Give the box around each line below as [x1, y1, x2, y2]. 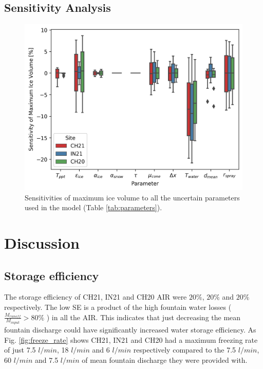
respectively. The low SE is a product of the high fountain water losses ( [4, 302, 232, 312]
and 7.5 [35, 354, 59, 365]
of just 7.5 [4, 344, 36, 355]
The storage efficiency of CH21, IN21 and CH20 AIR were [4, 291, 187, 302]
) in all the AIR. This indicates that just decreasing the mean [46, 311, 241, 322]
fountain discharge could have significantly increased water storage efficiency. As [4, 324, 256, 335]
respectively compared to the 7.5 [133, 344, 236, 355]
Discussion [4, 232, 80, 253]
